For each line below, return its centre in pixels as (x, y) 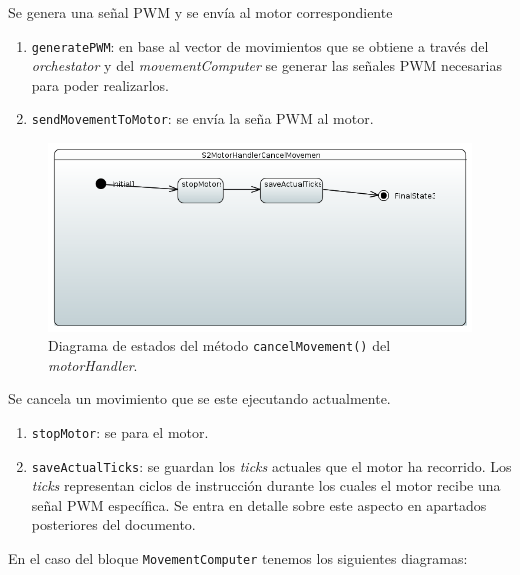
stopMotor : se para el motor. (120, 431)
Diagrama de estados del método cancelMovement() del (219, 345)
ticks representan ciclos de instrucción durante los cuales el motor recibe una (266, 485)
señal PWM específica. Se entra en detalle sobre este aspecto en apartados (259, 504)
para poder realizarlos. (100, 84)
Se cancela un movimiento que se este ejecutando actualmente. (199, 398)
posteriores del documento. (113, 524)
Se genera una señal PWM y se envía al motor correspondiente (200, 12)
